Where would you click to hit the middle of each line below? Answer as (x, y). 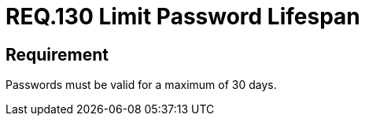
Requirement (57, 54)
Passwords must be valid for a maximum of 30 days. (141, 85)
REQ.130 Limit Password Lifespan (183, 17)
